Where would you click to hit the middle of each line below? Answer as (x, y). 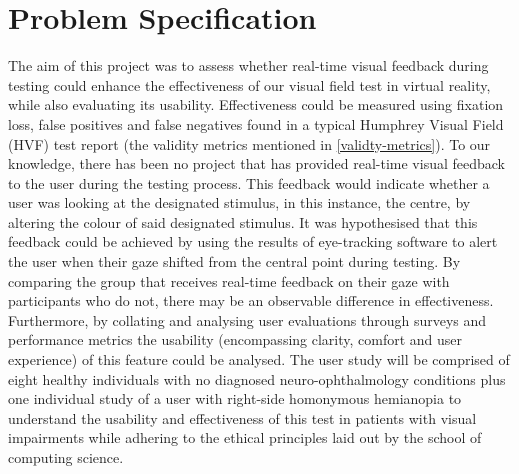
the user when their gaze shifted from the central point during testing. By (234, 261)
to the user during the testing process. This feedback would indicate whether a (249, 182)
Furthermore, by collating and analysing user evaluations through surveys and (247, 319)
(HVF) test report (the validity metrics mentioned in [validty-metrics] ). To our (249, 143)
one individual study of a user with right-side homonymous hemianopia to (235, 398)
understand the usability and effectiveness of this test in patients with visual (242, 417)
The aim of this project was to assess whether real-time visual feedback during (248, 65)
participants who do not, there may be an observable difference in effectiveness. (251, 300)
